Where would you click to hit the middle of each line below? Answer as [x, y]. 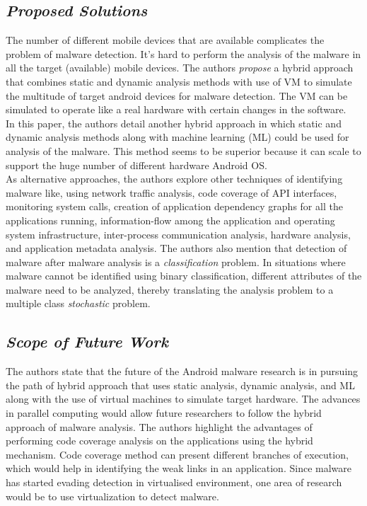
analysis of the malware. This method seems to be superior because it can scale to [183, 150]
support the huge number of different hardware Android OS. [136, 165]
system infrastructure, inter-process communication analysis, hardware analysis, [178, 234]
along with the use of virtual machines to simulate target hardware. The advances [183, 399]
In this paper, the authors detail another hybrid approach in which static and [174, 123]
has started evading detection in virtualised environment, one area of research [174, 482]
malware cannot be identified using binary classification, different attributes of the [184, 276]
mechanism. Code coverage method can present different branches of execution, [177, 454]
